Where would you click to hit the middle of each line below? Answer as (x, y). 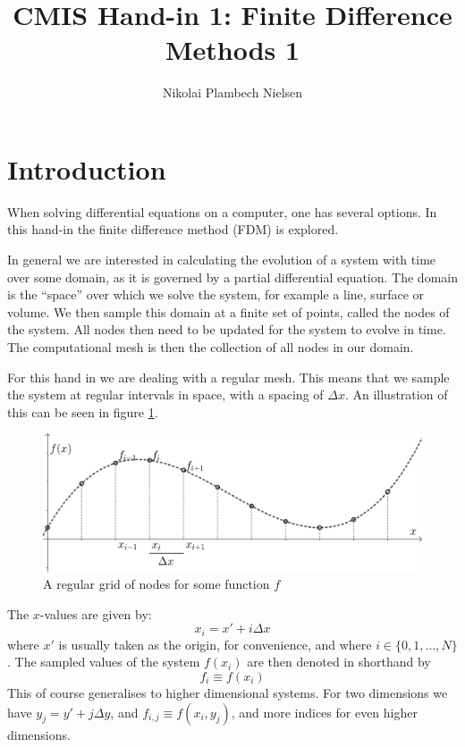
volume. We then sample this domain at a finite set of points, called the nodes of (228, 311)
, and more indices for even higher (324, 712)
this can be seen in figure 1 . (83, 411)
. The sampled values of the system (104, 662)
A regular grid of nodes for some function (156, 584)
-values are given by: (96, 613)
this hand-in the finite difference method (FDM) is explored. (173, 229)
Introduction (87, 168)
